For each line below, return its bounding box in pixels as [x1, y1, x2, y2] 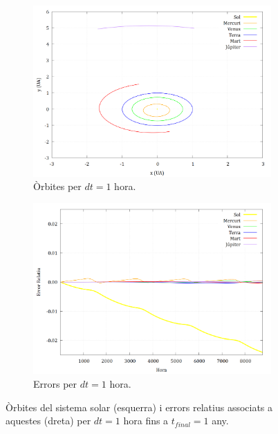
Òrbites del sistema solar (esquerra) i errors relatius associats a [6, 399, 273, 414]
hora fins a [123, 413, 169, 428]
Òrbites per [33, 179, 82, 194]
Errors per [33, 376, 77, 390]
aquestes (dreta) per [6, 413, 91, 428]
